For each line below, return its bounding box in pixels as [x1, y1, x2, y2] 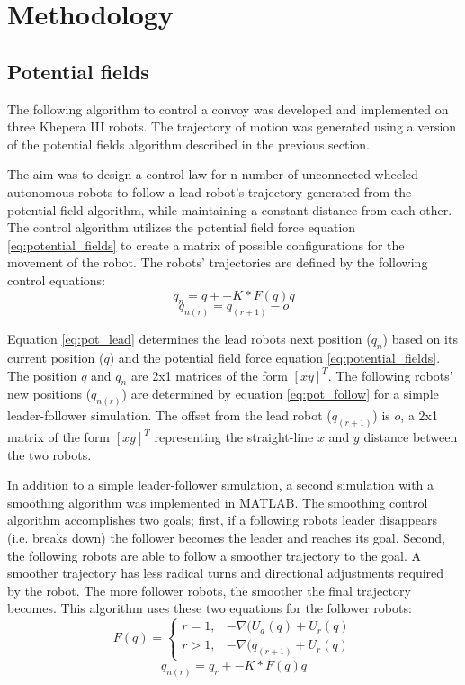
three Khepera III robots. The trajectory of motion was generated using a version [7, 117, 457, 136]
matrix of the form [7, 428, 111, 446]
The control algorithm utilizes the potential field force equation [7, 218, 356, 237]
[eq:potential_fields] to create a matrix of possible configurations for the [7, 235, 405, 254]
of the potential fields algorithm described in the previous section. [7, 134, 370, 153]
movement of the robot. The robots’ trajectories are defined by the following [7, 253, 428, 272]
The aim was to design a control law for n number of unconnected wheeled [7, 165, 418, 184]
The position [7, 365, 77, 384]
